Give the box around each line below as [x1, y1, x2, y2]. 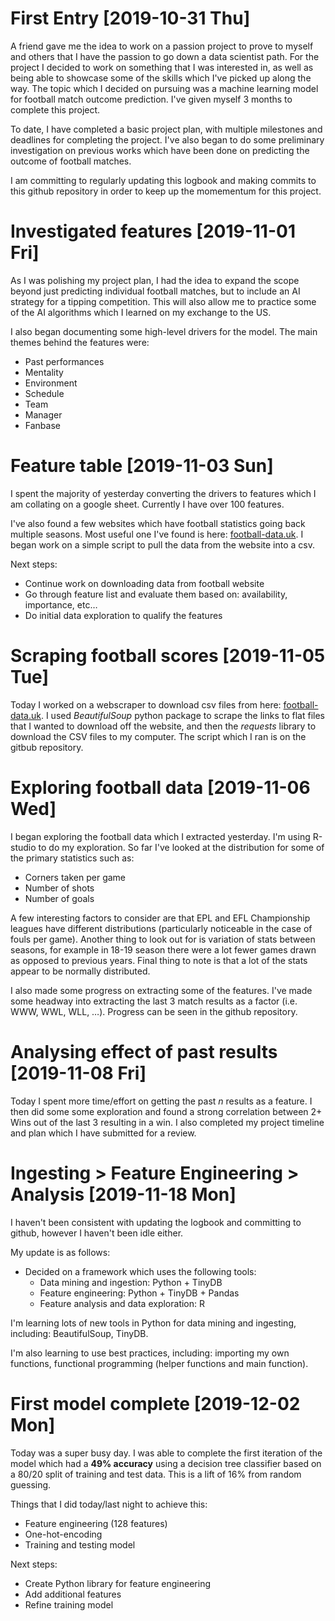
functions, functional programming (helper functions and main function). [10, 1357, 309, 1369]
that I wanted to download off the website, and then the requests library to [10, 720, 317, 732]
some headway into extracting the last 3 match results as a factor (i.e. [10, 995, 298, 1007]
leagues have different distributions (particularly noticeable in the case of [10, 922, 313, 934]
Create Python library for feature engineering [24, 1577, 211, 1589]
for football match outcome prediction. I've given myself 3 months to [10, 93, 293, 105]
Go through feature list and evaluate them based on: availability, [24, 588, 288, 600]
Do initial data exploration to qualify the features [24, 609, 223, 621]
